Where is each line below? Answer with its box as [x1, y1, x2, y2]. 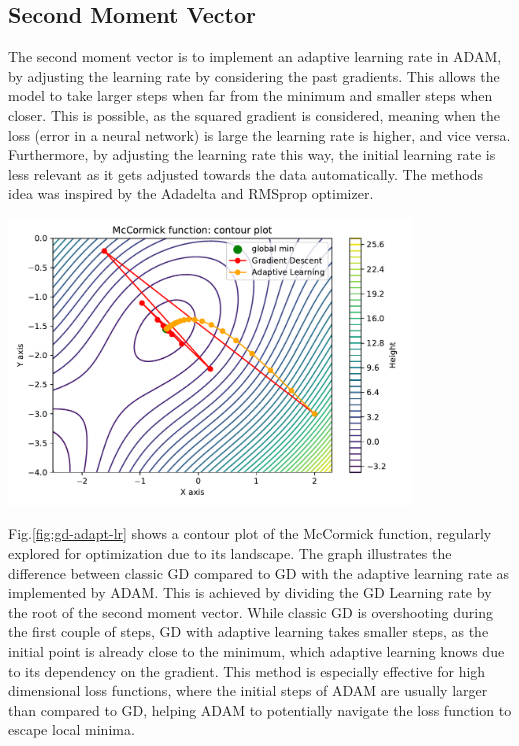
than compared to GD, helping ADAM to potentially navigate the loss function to [8, 699, 512, 720]
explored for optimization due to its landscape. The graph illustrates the [8, 542, 452, 563]
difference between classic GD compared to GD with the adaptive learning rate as [8, 562, 510, 583]
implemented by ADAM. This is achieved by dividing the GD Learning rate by [8, 582, 492, 603]
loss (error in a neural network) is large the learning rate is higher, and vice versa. [8, 124, 511, 145]
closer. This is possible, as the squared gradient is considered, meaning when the [8, 104, 500, 125]
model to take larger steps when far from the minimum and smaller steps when [8, 85, 493, 106]
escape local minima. [8, 719, 135, 740]
